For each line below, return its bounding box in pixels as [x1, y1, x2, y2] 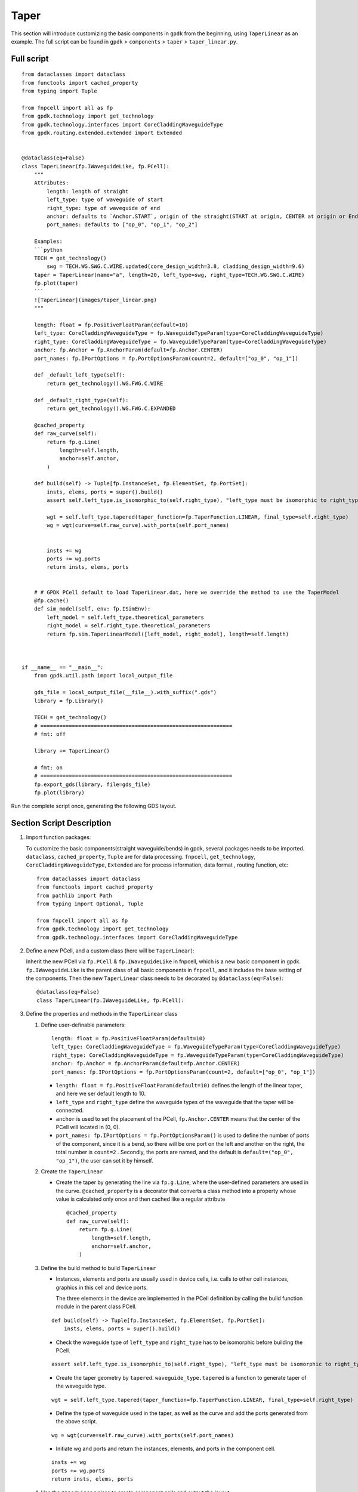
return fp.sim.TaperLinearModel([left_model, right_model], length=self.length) [47, 630, 289, 637]
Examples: [33, 238, 63, 245]
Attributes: [33, 180, 69, 186]
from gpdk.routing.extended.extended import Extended [21, 130, 182, 137]
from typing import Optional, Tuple [36, 900, 144, 907]
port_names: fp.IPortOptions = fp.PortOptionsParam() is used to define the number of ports [55, 1132, 310, 1139]
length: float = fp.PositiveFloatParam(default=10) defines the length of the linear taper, [55, 1082, 303, 1089]
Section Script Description [11, 818, 112, 828]
